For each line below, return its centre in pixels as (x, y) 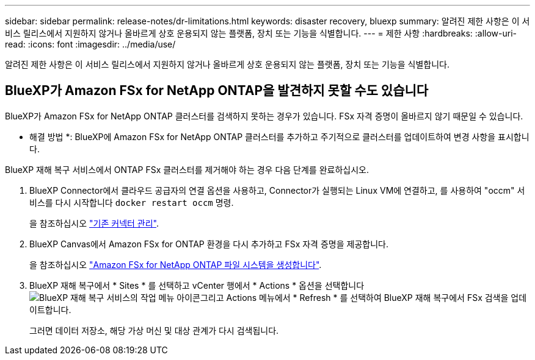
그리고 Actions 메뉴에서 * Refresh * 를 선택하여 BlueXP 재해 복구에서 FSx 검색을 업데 (363, 297)
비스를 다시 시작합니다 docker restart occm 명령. (132, 202)
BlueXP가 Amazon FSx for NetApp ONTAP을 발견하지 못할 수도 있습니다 (217, 91)
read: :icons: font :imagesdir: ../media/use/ (90, 44)
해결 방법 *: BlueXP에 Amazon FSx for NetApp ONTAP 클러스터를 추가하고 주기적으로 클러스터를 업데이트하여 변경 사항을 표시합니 (279, 136)
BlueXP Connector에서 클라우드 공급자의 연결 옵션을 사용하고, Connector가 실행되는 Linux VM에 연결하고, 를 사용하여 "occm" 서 (277, 190)
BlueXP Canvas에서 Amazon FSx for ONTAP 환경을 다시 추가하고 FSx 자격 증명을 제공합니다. (209, 244)
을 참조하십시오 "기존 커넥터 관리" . (94, 223)
